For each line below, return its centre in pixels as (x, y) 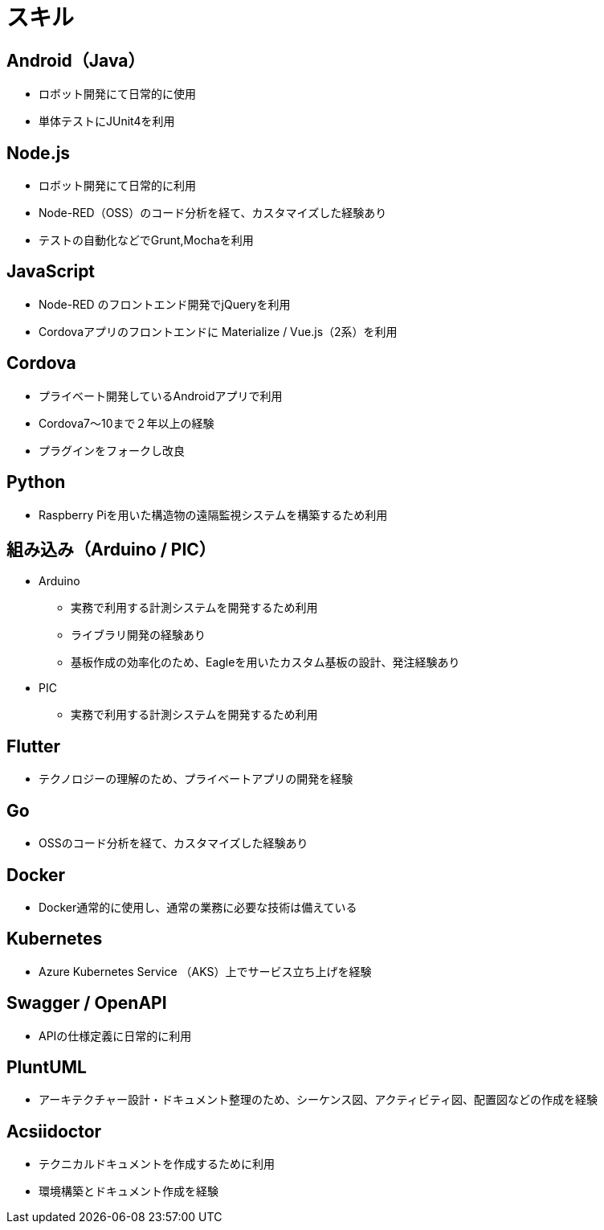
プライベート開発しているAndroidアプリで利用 (161, 396)
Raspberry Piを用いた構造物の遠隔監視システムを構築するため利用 (213, 515)
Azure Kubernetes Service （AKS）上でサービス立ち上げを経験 (205, 971)
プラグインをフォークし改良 (112, 450)
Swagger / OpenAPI (87, 1003)
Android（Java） (76, 60)
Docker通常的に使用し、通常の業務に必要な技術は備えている (198, 907)
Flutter (34, 746)
